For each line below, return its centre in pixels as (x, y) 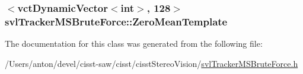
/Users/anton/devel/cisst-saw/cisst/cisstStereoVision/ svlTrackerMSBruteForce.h (151, 63)
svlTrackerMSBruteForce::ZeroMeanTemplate (116, 21)
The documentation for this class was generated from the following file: (134, 44)
